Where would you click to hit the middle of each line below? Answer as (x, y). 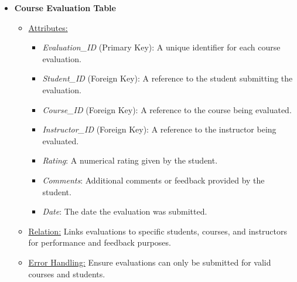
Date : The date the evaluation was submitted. (125, 211)
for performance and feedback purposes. (100, 242)
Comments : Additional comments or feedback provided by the (153, 180)
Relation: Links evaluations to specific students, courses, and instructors (158, 231)
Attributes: (48, 27)
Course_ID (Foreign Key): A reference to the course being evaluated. (167, 109)
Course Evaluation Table (65, 8)
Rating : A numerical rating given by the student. (130, 160)
